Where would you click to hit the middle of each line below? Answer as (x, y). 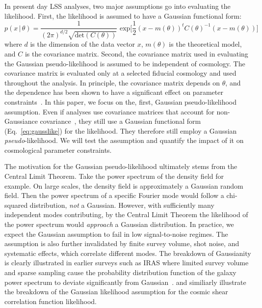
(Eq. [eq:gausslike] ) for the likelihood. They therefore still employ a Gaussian (121, 130)
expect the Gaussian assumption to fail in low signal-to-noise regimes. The (116, 234)
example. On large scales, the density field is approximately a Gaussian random (124, 185)
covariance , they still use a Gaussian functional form (120, 121)
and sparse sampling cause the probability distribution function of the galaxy (120, 272)
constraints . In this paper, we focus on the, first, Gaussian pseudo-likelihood (120, 101)
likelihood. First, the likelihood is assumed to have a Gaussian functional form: (123, 15)
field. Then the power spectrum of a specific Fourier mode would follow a (114, 195)
